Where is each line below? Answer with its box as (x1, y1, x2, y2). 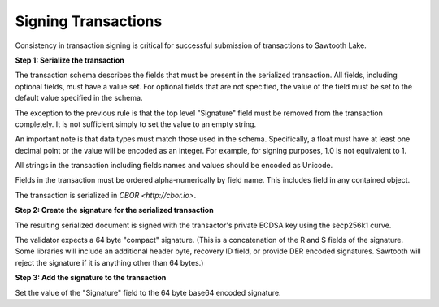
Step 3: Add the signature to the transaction (15, 273, 167, 283)
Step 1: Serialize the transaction (15, 55, 125, 65)
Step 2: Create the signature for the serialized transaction (15, 205, 215, 215)
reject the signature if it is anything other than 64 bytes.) (15, 257, 204, 267)
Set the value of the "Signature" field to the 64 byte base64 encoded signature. (15, 288, 281, 297)
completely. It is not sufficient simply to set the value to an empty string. (15, 119, 256, 129)
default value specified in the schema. (15, 93, 143, 103)
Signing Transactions (15, 12, 163, 30)
